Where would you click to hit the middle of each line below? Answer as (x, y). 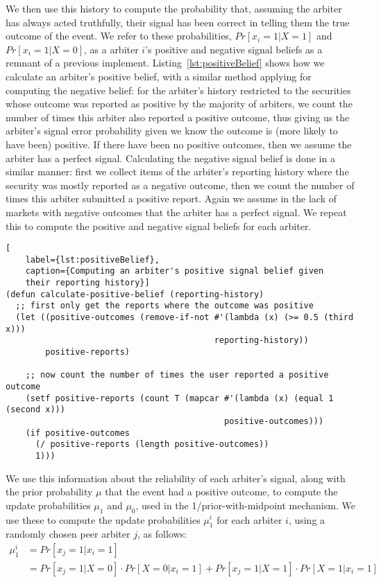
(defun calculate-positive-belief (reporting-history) (135, 294)
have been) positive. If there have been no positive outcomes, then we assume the (179, 144)
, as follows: (162, 534)
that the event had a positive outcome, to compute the (221, 492)
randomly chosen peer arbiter (68, 534)
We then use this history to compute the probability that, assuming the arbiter (174, 8)
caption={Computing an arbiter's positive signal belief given (175, 271)
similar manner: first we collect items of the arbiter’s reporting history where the (177, 171)
